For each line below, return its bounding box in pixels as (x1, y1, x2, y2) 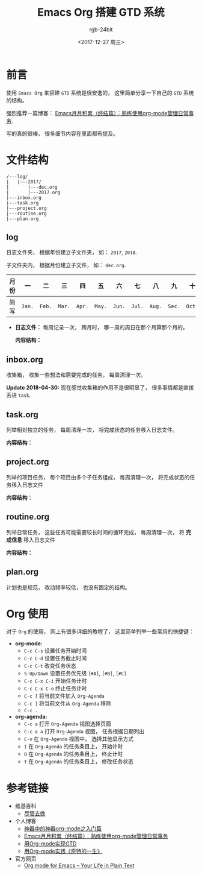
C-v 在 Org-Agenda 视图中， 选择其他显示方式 (23, 735, 134, 742)
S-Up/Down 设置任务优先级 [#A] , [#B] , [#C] (23, 670, 127, 677)
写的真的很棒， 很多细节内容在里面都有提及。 (6, 130, 118, 137)
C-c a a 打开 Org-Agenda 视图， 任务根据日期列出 (23, 728, 145, 735)
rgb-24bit (89, 25, 113, 33)
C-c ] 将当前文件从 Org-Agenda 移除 (23, 700, 111, 707)
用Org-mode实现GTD (23, 840, 77, 847)
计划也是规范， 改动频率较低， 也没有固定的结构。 (6, 583, 130, 591)
